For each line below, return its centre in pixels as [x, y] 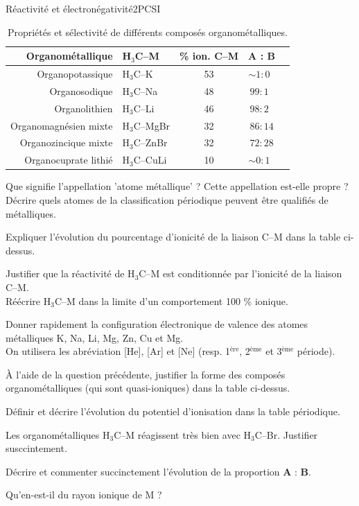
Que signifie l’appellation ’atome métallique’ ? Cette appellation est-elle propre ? [177, 186]
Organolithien [84, 108]
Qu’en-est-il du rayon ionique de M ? [84, 495]
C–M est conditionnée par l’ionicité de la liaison [240, 273]
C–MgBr [152, 125]
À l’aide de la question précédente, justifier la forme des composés [146, 374]
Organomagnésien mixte [62, 125]
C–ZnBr [150, 142]
